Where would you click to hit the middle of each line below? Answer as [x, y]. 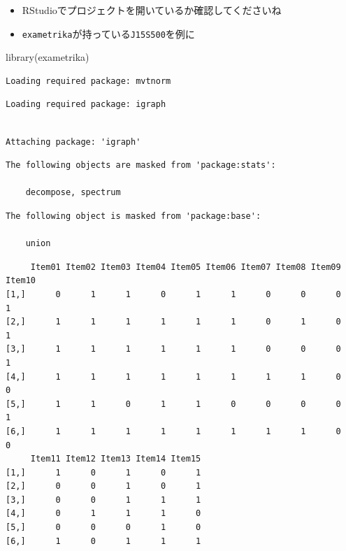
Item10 [21, 281]
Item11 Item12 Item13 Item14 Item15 [116, 459]
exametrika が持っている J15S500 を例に [108, 33]
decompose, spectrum [73, 193]
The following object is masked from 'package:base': [134, 216]
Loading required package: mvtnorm [88, 81]
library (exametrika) [48, 57]
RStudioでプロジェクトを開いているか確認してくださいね [152, 10]
